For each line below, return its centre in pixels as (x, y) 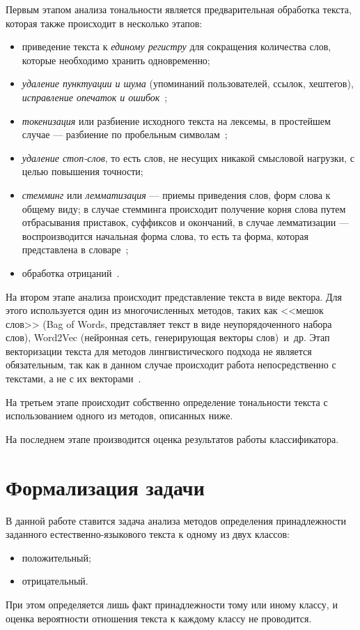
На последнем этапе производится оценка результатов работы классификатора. (172, 438)
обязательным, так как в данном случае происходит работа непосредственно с (171, 365)
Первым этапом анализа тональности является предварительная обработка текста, (179, 9)
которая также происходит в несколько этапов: (104, 23)
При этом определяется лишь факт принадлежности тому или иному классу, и (172, 604)
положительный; (56, 557)
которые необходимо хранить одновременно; (116, 60)
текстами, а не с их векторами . (73, 378)
